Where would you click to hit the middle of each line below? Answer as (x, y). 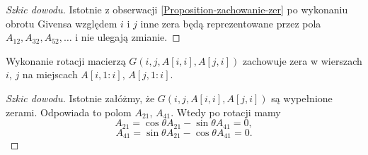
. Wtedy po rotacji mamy (226, 112)
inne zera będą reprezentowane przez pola (231, 23)
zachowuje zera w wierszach (302, 60)
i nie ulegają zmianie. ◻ (128, 37)
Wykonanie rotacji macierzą (66, 60)
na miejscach (50, 74)
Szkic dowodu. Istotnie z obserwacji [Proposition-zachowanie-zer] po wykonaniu (177, 9)
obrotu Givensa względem (62, 23)
